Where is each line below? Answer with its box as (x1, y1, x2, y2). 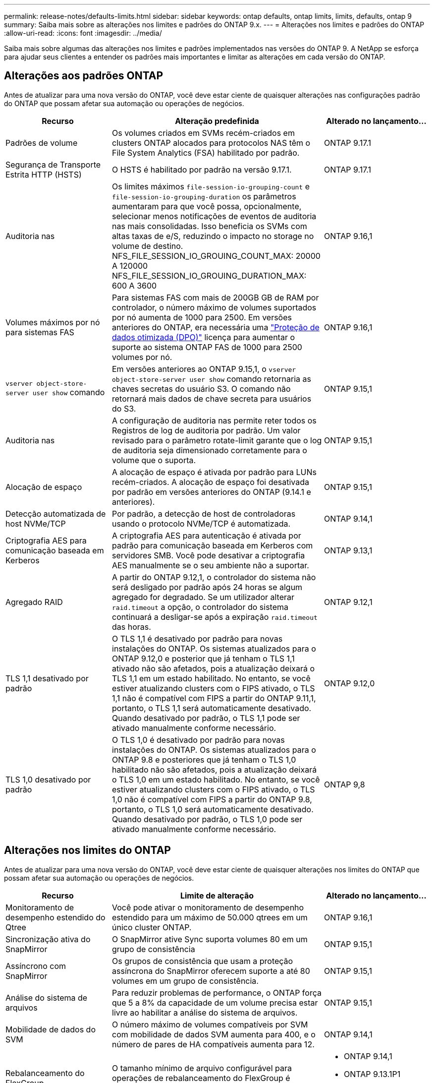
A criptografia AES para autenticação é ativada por (112, 530, 301, 541)
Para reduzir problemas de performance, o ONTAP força (112, 987, 322, 998)
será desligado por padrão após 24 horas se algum (112, 582, 303, 592)
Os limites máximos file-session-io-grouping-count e (112, 181, 310, 191)
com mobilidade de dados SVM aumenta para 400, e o (112, 1029, 316, 1039)
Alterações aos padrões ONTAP (4, 69, 163, 82)
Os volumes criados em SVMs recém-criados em (112, 127, 295, 138)
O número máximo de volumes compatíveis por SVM (112, 1019, 308, 1029)
